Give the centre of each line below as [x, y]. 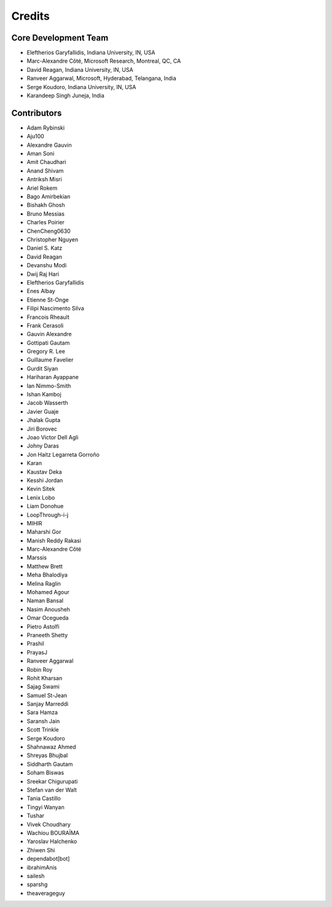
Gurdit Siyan [42, 368]
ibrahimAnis [42, 867]
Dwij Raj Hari [43, 274]
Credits [31, 16]
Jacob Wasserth [47, 403]
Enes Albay [41, 291]
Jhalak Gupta [44, 420]
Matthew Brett [45, 566]
